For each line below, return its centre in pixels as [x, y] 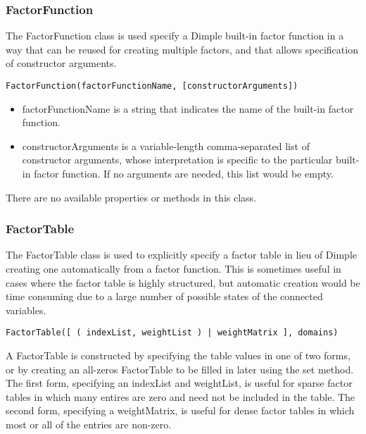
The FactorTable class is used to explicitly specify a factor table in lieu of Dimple [181, 255]
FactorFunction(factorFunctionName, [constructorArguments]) [152, 86]
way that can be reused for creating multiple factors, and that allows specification [182, 49]
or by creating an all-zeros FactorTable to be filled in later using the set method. [180, 369]
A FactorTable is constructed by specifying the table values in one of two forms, [178, 355]
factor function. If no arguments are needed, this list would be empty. [184, 174]
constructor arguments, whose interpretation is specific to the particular [177, 160]
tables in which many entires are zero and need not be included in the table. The [181, 396]
